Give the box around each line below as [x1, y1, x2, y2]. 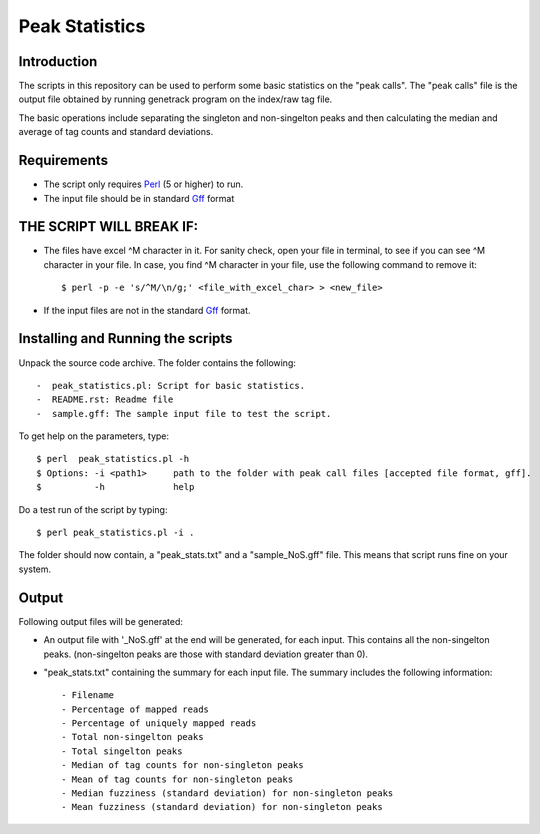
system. [18, 563, 52, 575]
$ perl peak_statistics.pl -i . [36, 527, 195, 539]
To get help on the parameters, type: [18, 430, 170, 442]
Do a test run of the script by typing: [18, 503, 168, 515]
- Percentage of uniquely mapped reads [61, 718, 257, 729]
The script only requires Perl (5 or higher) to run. [43, 178, 244, 190]
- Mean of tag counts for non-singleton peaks [61, 773, 294, 785]
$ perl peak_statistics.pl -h [36, 453, 190, 465]
